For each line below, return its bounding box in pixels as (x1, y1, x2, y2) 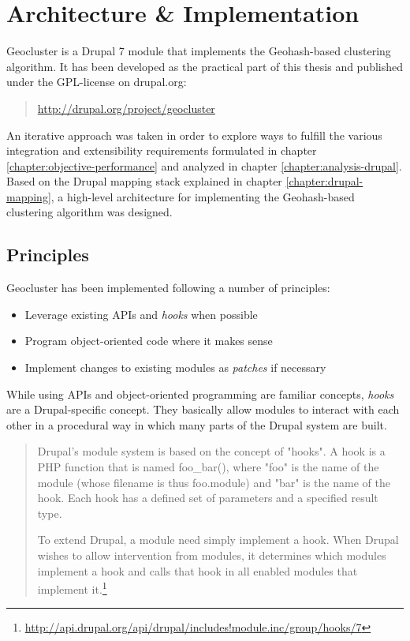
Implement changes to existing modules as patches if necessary (24, 359, 326, 376)
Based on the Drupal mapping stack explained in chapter (6, 173, 282, 189)
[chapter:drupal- (285, 173, 363, 189)
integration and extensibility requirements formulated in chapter (6, 142, 317, 159)
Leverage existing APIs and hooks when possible (24, 306, 258, 322)
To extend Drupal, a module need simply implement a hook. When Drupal (37, 531, 399, 548)
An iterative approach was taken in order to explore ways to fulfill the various (6, 126, 382, 143)
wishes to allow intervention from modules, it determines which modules (37, 546, 386, 563)
